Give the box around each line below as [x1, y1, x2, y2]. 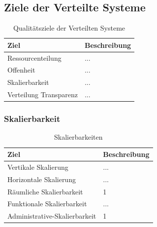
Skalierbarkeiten [54, 132, 103, 142]
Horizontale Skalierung [7, 174, 76, 184]
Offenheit [7, 65, 35, 75]
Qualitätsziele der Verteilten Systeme [13, 23, 126, 33]
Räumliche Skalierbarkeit [7, 186, 83, 196]
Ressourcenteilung [7, 52, 62, 63]
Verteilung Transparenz [7, 89, 78, 100]
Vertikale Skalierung [7, 161, 68, 172]
